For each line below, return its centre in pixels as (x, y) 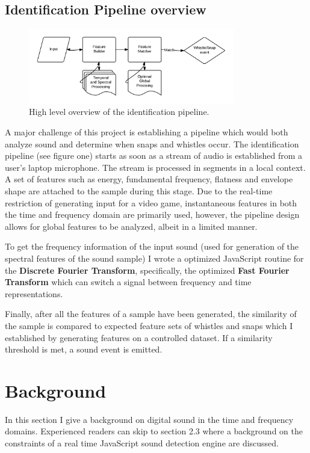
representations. (34, 293)
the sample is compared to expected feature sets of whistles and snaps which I (149, 325)
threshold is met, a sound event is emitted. (84, 349)
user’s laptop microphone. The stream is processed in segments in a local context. (155, 167)
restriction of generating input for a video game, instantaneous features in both (151, 202)
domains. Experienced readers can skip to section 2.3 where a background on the (154, 431)
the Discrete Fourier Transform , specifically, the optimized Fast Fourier (147, 270)
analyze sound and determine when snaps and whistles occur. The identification (152, 143)
